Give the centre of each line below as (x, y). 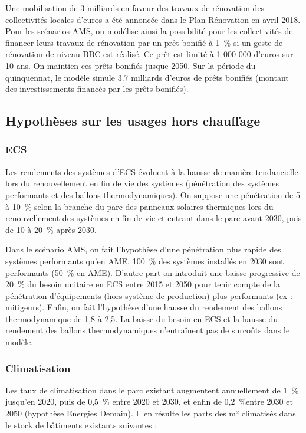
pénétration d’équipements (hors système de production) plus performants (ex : (149, 295)
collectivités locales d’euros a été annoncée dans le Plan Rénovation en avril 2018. (153, 19)
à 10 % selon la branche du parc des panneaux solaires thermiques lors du (139, 206)
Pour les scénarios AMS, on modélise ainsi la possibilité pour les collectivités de (149, 31)
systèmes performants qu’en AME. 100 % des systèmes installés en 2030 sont (145, 260)
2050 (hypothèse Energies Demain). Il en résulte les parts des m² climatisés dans (151, 413)
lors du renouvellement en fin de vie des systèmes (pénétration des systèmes (142, 183)
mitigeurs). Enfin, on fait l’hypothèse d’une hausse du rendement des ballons (144, 307)
